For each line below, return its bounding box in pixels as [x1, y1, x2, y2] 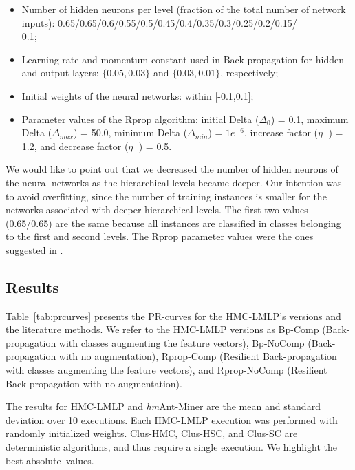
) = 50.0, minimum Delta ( [74, 125, 188, 140]
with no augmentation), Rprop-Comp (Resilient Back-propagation [58, 349, 337, 363]
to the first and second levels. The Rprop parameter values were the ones [6, 229, 314, 244]
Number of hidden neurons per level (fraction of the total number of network [21, 2, 346, 16]
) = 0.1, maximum [270, 111, 349, 126]
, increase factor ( [244, 125, 319, 140]
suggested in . [6, 242, 63, 257]
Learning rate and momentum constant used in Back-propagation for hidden [21, 52, 344, 66]
